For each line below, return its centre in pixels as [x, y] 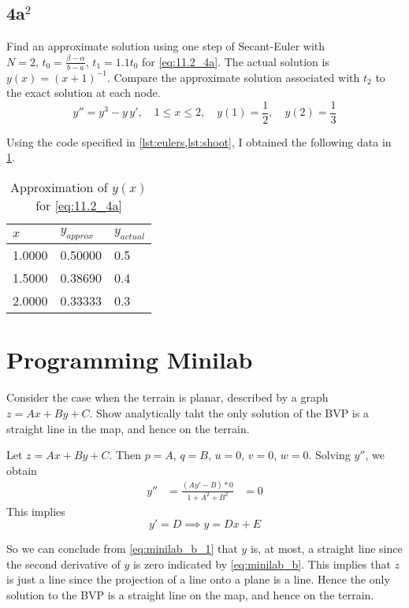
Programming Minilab [130, 360]
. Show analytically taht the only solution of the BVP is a [229, 412]
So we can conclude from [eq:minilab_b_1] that [122, 549]
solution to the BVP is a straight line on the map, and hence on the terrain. [190, 594]
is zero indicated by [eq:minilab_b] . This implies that [262, 564]
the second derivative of [63, 564]
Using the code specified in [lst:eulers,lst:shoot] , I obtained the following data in [199, 141]
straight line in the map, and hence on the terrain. [128, 428]
